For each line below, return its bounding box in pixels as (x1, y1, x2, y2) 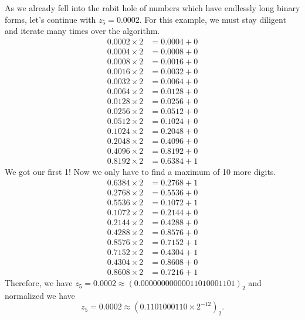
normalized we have (5, 289, 75, 301)
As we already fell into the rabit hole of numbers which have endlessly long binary (5, 2, 300, 13)
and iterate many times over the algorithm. (5, 25, 160, 37)
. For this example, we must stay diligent (139, 13, 286, 25)
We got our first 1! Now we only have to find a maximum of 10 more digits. (5, 166, 276, 178)
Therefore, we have (5, 277, 73, 289)
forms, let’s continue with (5, 13, 96, 25)
